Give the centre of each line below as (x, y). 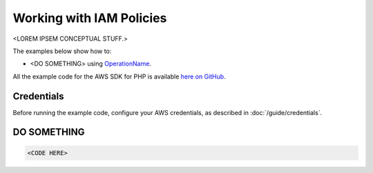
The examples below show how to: (62, 51)
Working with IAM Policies (90, 18)
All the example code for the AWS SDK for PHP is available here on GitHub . (119, 77)
